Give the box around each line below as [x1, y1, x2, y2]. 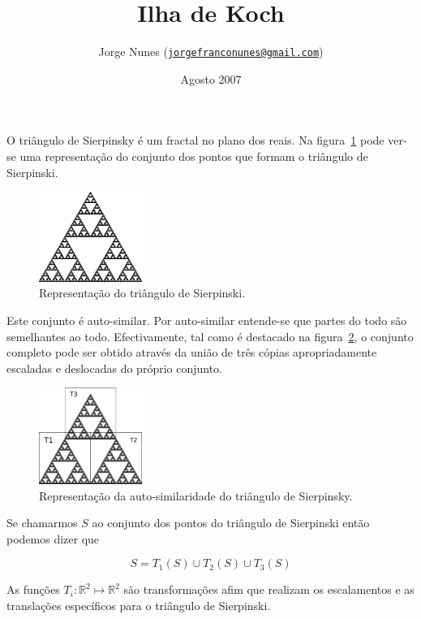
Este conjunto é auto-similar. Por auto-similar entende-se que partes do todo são [6, 311, 407, 328]
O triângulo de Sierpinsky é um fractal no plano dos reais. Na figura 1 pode [6, 132, 384, 149]
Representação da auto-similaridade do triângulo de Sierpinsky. [39, 487, 353, 504]
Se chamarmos [6, 514, 78, 531]
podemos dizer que [6, 530, 100, 547]
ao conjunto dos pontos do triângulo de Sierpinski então [92, 514, 370, 531]
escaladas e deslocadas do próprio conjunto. [6, 359, 222, 376]
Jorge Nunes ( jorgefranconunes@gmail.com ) [98, 43, 324, 60]
